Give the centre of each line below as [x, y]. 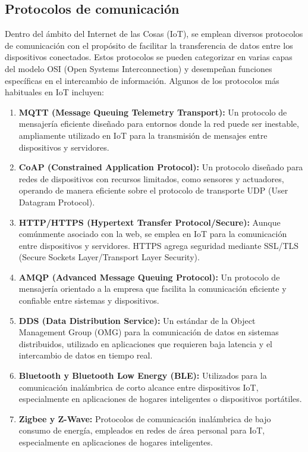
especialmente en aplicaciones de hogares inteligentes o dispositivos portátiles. [160, 399]
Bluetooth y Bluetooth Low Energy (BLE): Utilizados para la [143, 375]
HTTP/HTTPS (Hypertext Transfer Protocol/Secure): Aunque [150, 222]
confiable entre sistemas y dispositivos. [89, 300]
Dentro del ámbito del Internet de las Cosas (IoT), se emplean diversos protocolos [154, 34]
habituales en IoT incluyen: [54, 92]
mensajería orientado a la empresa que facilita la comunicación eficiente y [153, 289]
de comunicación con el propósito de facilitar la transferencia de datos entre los [149, 45]
